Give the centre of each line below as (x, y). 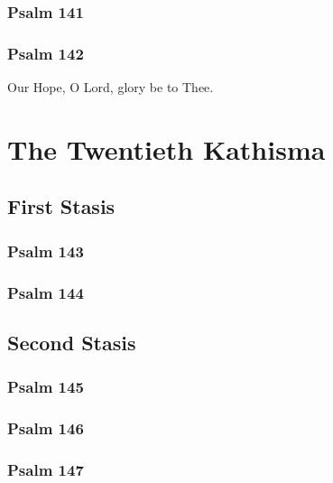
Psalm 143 (46, 251)
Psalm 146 (46, 428)
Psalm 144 (46, 292)
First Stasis (61, 206)
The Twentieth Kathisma (166, 149)
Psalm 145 (46, 387)
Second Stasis (72, 342)
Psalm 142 (46, 53)
